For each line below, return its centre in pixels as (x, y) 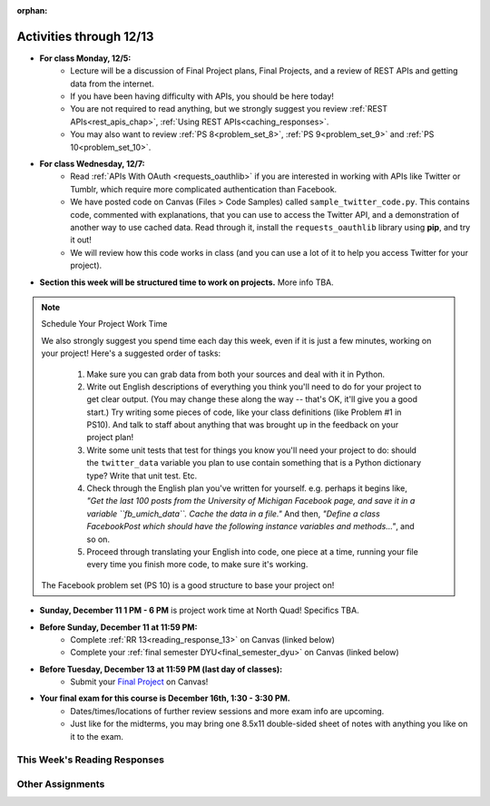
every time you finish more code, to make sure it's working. (197, 565)
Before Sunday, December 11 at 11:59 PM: (118, 627)
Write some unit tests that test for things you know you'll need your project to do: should (252, 450)
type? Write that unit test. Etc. (142, 476)
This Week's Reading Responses (91, 760)
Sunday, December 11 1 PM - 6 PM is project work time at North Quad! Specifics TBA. (199, 610)
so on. (98, 539)
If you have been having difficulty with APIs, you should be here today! (202, 96)
